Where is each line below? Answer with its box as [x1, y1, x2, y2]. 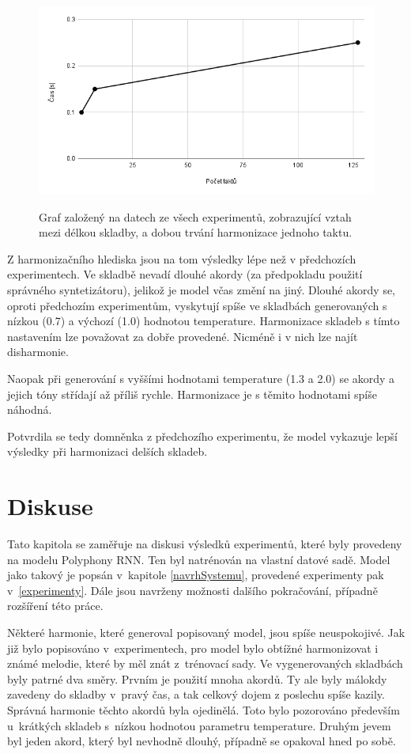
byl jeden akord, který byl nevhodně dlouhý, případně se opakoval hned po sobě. [7, 733, 396, 749]
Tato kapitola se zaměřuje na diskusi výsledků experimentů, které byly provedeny [7, 536, 402, 551]
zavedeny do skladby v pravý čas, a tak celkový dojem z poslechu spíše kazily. [7, 686, 385, 703]
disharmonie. [7, 343, 69, 360]
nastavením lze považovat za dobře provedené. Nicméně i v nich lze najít [7, 328, 358, 344]
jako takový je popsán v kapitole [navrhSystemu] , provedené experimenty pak [7, 566, 384, 583]
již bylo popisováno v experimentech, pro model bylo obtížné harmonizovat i [7, 639, 379, 656]
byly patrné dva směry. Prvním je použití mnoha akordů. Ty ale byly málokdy [7, 670, 387, 687]
